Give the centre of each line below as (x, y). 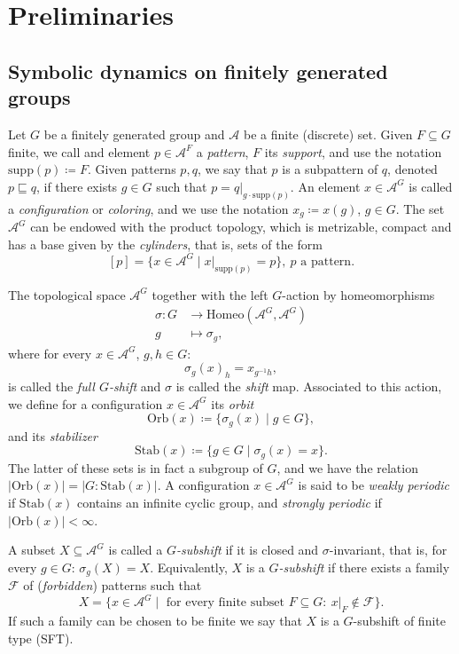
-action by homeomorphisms (358, 294)
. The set (420, 208)
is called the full (51, 386)
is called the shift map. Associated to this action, (309, 386)
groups (39, 97)
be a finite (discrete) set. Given (328, 134)
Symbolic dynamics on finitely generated (198, 71)
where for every (50, 353)
